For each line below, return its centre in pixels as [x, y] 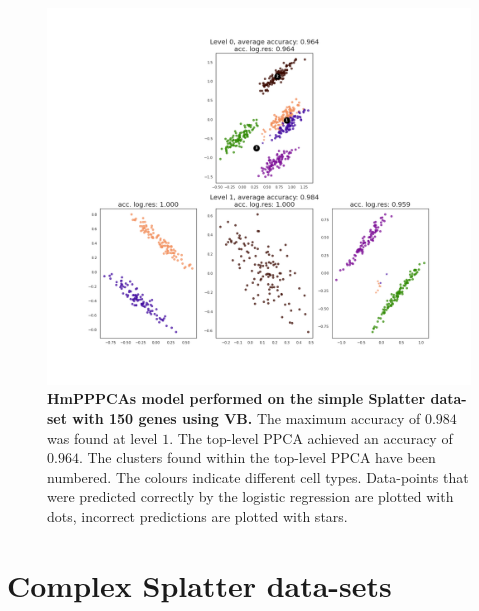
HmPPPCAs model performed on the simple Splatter [236, 398]
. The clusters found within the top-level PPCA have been [257, 457]
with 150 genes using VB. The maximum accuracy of [246, 417]
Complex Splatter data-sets [199, 584]
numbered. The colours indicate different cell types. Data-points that [258, 476]
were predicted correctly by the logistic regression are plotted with [250, 496]
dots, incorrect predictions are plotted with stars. [197, 515]
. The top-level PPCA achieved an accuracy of [311, 437]
